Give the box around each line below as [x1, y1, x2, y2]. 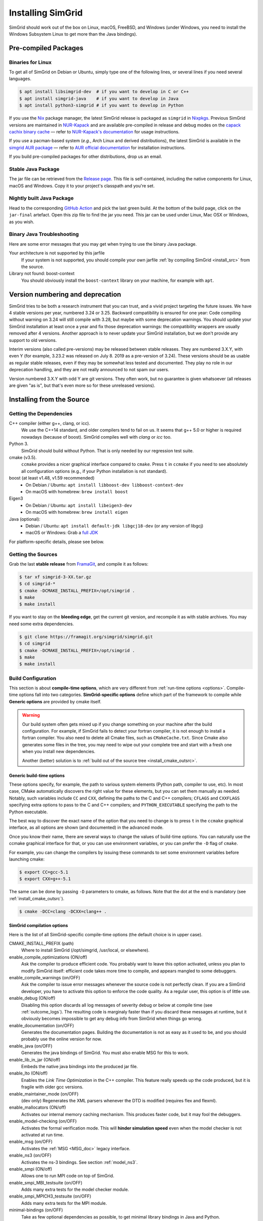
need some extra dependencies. [9, 621, 74, 627]
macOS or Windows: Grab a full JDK [25, 530, 98, 536]
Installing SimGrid [9, 7, 83, 18]
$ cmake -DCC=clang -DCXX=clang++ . [19, 908, 107, 914]
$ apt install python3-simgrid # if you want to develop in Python [19, 103, 184, 108]
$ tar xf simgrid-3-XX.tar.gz [19, 574, 92, 580]
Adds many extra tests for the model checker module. [21, 1187, 129, 1193]
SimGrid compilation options [9, 923, 68, 928]
